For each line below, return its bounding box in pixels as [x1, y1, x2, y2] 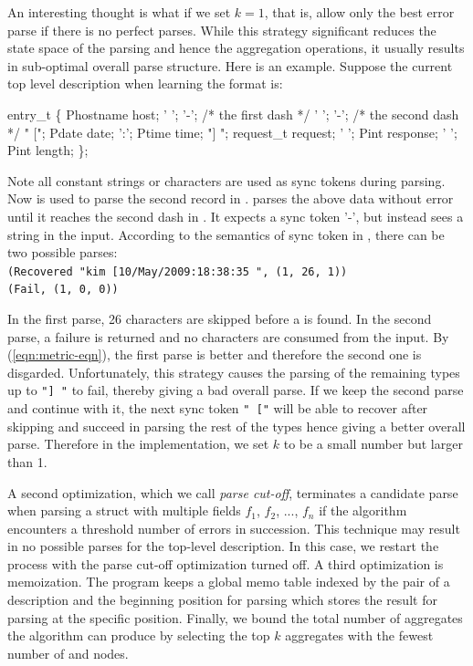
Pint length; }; [7, 140, 89, 160]
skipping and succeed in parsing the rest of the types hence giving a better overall [7, 416, 466, 435]
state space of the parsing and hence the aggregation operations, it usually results [7, 38, 465, 57]
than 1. [7, 452, 47, 471]
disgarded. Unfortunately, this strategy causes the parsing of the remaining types [7, 362, 460, 381]
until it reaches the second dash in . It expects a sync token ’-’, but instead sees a [7, 206, 464, 225]
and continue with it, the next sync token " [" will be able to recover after [7, 399, 428, 418]
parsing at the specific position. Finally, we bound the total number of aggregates [7, 608, 463, 627]
